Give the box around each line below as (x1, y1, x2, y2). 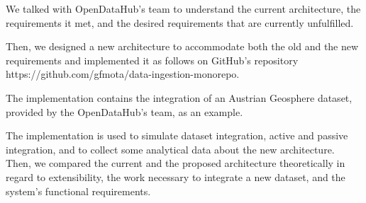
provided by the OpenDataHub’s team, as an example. (6, 104, 243, 119)
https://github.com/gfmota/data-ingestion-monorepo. (6, 66, 240, 81)
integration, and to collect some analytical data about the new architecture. (6, 141, 335, 156)
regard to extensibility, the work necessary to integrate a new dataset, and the (6, 169, 345, 184)
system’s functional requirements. (6, 183, 151, 198)
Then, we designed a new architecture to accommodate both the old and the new (6, 39, 359, 54)
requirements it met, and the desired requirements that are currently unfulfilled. (6, 15, 354, 30)
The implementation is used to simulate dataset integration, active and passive (6, 128, 348, 143)
